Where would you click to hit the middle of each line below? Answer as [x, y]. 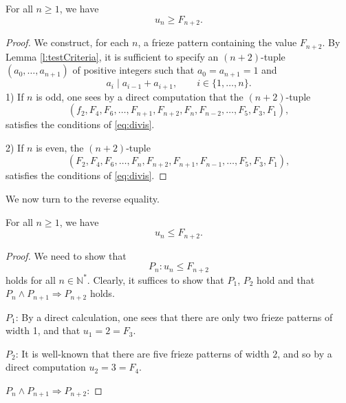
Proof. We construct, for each [67, 42]
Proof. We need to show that [66, 255]
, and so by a [305, 353]
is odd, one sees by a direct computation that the [140, 96]
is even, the [60, 147]
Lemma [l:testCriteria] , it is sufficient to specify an [112, 56]
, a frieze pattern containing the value [217, 42]
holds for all [31, 279]
